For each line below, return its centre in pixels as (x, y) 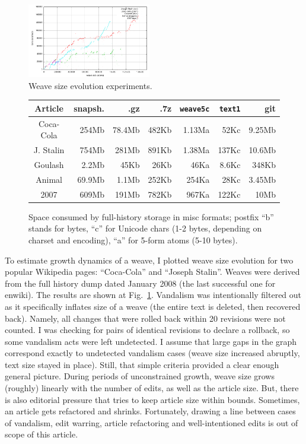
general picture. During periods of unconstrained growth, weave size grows (140, 376)
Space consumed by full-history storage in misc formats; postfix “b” (151, 216)
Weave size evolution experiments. (90, 85)
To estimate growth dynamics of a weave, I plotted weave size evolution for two (149, 260)
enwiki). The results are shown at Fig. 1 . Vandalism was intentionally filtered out (153, 295)
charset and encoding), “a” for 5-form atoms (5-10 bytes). (133, 240)
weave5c (195, 109)
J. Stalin (49, 150)
